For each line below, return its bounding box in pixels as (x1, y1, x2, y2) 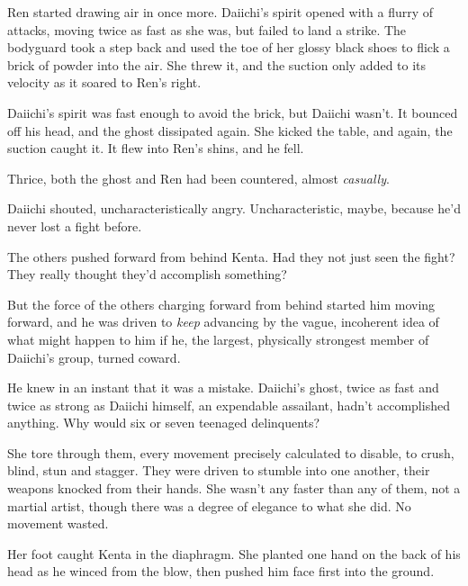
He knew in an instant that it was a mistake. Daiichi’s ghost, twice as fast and (7, 378, 439, 397)
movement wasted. (7, 514, 109, 533)
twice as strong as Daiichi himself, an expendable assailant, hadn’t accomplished (7, 395, 450, 414)
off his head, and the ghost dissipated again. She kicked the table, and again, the (7, 121, 453, 140)
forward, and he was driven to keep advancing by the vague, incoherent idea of (7, 312, 439, 331)
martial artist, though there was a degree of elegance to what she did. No (7, 496, 411, 515)
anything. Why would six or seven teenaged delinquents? (7, 413, 320, 432)
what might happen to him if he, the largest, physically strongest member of (7, 329, 429, 348)
